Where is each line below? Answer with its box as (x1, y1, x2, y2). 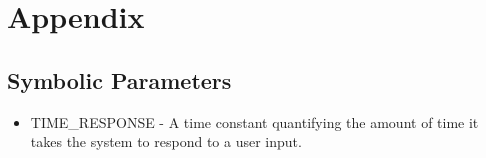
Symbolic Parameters (7, 64, 232, 95)
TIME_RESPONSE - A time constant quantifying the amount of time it (30, 111, 479, 132)
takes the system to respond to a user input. (30, 131, 302, 152)
